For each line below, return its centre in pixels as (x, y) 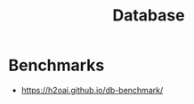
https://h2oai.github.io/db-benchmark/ (92, 90)
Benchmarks (57, 65)
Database (149, 16)
